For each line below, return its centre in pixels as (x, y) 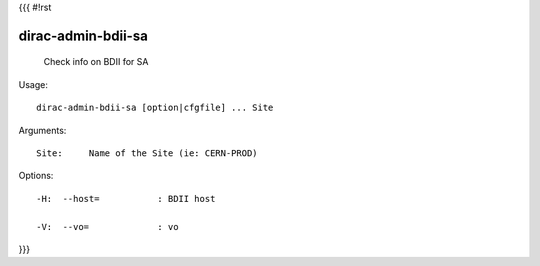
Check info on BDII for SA (96, 62)
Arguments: (42, 130)
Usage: (33, 84)
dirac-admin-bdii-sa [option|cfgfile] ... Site (155, 108)
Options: (36, 176)
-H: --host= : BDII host (126, 198)
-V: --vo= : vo (107, 226)
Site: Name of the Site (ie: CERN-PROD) (147, 153)
